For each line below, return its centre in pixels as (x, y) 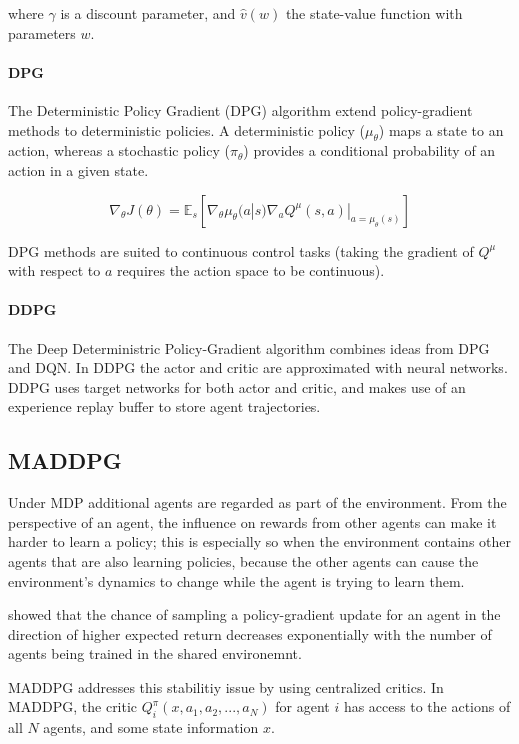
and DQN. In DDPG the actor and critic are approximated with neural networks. (258, 367)
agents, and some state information (151, 727)
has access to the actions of (427, 706)
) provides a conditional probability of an (369, 150)
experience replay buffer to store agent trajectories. (164, 406)
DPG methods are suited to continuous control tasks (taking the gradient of (241, 250)
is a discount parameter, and (148, 13)
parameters (42, 32)
